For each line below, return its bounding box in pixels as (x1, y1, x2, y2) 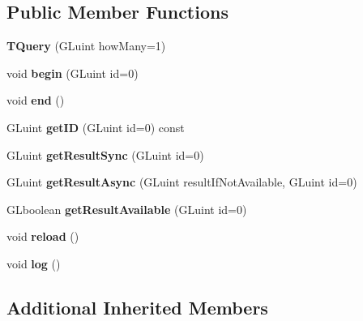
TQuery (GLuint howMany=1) (6, 37, 166, 54)
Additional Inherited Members (6, 294, 268, 319)
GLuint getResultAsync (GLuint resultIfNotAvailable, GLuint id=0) (6, 173, 357, 190)
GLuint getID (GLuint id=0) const (6, 118, 185, 135)
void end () (6, 92, 65, 109)
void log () (6, 255, 61, 272)
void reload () (6, 228, 79, 245)
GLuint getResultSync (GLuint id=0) (6, 146, 204, 163)
